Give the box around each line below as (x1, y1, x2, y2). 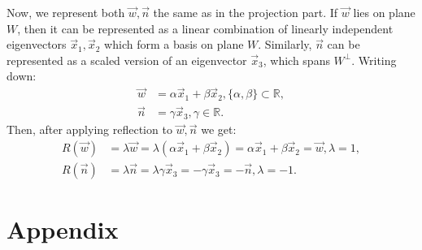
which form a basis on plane (104, 36, 244, 53)
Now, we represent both (7, 4, 125, 20)
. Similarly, (258, 36, 312, 53)
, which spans (263, 51, 330, 68)
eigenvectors (7, 36, 67, 53)
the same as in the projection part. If (153, 4, 338, 20)
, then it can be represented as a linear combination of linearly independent (17, 19, 394, 37)
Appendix (7, 213, 119, 246)
